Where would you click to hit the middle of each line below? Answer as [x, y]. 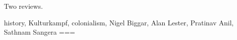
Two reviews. [24, 6]
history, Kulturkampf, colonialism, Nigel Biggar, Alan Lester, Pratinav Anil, [119, 22]
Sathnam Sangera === [40, 32]
